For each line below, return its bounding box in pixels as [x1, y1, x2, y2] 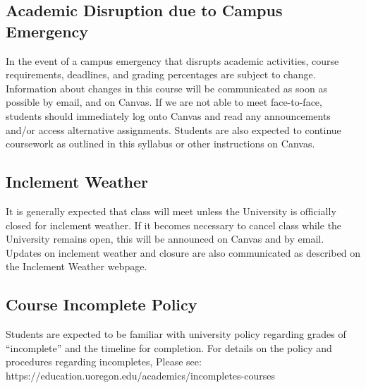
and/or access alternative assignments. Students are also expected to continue [6, 122, 341, 137]
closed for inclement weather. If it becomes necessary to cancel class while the [6, 217, 342, 232]
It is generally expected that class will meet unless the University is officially [6, 203, 336, 218]
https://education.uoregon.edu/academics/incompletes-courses [6, 368, 275, 382]
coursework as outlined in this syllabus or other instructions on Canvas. [6, 136, 315, 151]
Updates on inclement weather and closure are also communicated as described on [6, 245, 360, 260]
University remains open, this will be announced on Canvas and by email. [6, 231, 324, 246]
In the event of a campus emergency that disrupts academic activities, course [6, 53, 339, 68]
